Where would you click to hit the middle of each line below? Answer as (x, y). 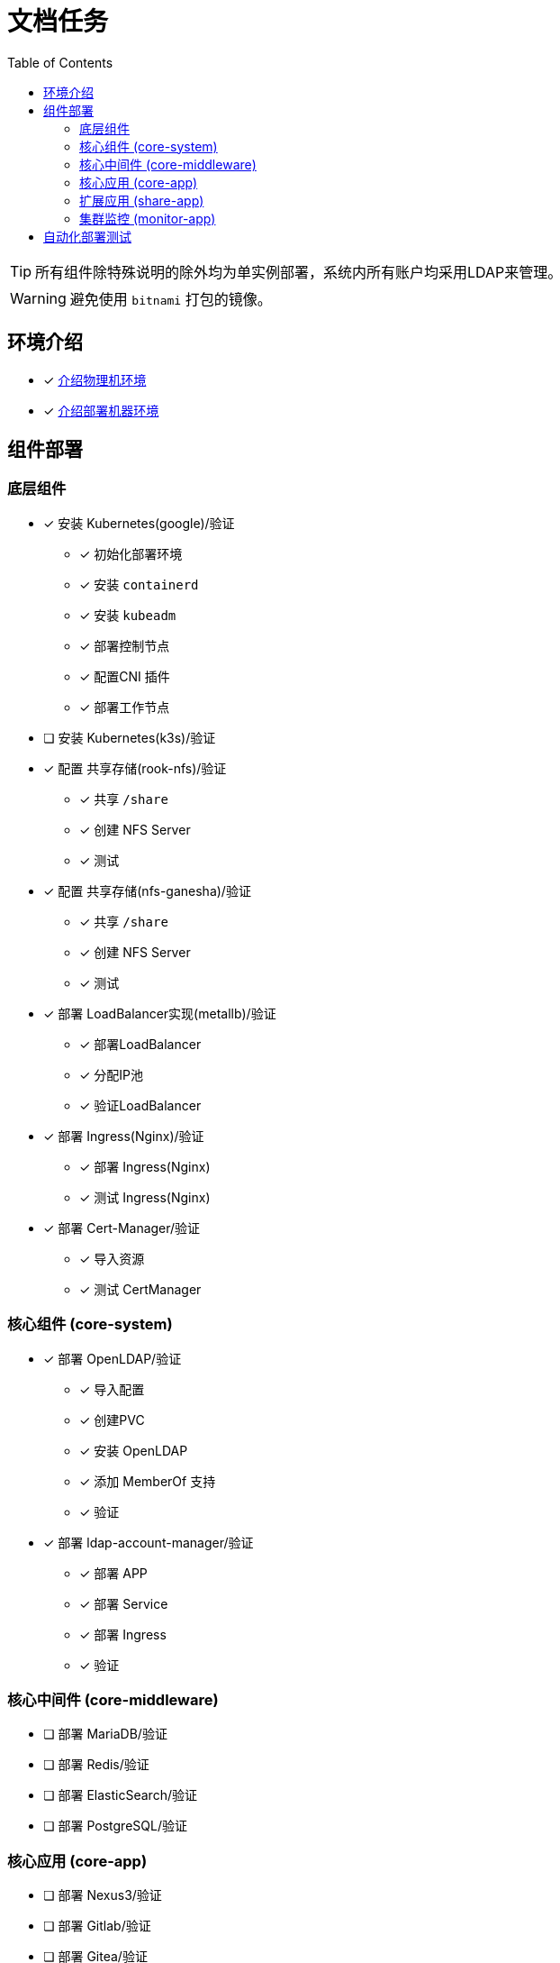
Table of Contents (60, 62)
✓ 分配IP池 (112, 1074)
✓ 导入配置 (112, 1389)
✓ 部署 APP (113, 1573)
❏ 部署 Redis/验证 (96, 1765)
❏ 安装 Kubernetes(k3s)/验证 (130, 737)
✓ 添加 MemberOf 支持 (148, 1481)
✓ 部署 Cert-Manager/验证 (122, 1228)
